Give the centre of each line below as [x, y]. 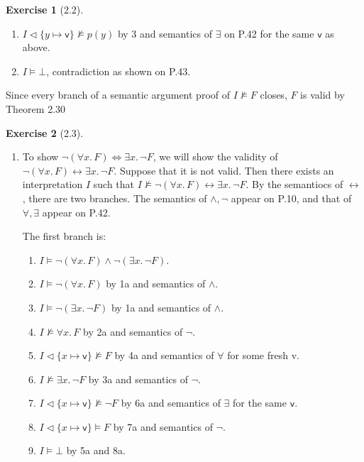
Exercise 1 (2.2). [45, 9]
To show [40, 156]
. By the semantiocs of [294, 184]
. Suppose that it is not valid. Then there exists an [224, 170]
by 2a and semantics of [133, 331]
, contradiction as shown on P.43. [118, 71]
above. [36, 47]
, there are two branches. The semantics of [115, 198]
